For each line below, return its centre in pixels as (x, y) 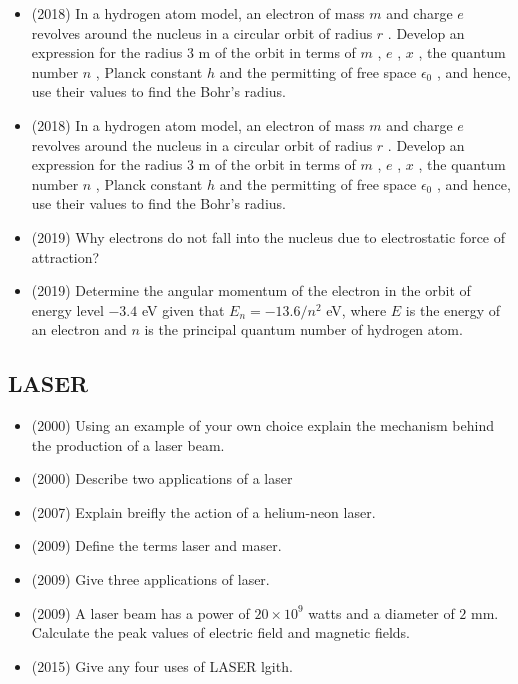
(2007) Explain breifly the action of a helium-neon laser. (203, 511)
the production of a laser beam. (128, 444)
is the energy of (453, 309)
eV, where (356, 309)
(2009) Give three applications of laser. (150, 579)
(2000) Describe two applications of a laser (162, 478)
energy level (67, 309)
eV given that (183, 309)
